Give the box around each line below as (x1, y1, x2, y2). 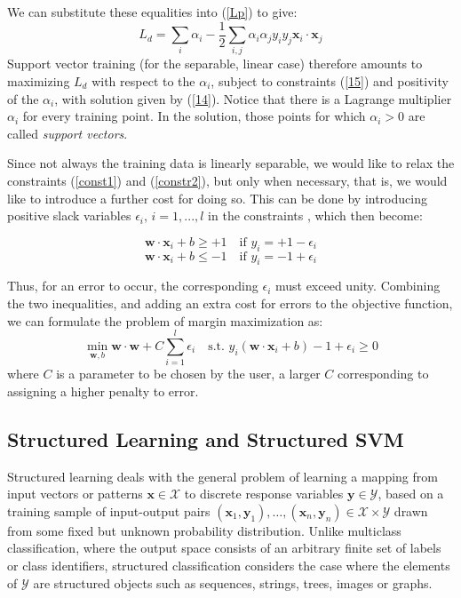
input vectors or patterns (7, 484, 143, 503)
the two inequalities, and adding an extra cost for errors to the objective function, (7, 293, 453, 312)
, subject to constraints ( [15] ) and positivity (211, 71, 449, 90)
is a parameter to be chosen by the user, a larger (56, 364, 321, 383)
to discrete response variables (184, 484, 344, 503)
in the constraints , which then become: (208, 206, 423, 225)
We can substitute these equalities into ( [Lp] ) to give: (7, 3, 298, 20)
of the (7, 89, 39, 108)
